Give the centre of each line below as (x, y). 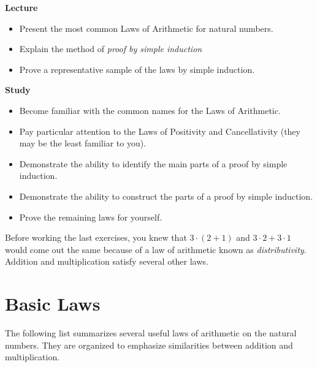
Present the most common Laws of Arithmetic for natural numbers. (146, 28)
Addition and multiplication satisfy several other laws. (107, 261)
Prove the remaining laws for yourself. (91, 217)
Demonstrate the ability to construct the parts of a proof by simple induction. (166, 196)
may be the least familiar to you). (83, 143)
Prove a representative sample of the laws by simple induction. (137, 69)
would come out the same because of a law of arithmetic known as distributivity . (156, 249)
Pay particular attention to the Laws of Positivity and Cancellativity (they (160, 131)
